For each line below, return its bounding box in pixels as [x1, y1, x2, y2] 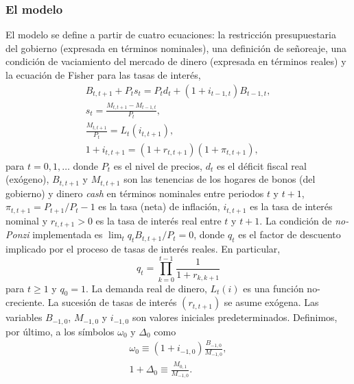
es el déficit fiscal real [216, 158, 307, 172]
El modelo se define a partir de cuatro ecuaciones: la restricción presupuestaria [5, 27, 336, 42]
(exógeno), [5, 172, 49, 186]
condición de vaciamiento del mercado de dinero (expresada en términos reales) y [5, 54, 346, 68]
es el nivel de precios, [113, 158, 203, 172]
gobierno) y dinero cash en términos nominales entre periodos [5, 185, 264, 200]
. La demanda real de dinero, [85, 281, 207, 295]
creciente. [5, 295, 45, 309]
